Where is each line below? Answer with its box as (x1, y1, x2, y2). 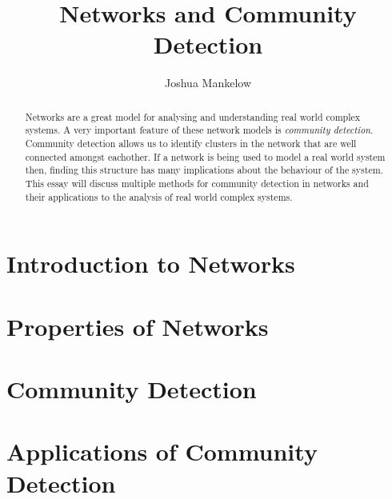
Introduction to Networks (6, 247, 295, 280)
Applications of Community (6, 435, 318, 468)
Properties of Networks (6, 309, 269, 342)
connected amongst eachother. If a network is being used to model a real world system (25, 150, 386, 163)
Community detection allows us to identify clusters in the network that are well (25, 137, 357, 150)
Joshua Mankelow (165, 74, 251, 91)
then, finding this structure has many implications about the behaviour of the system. (25, 163, 383, 177)
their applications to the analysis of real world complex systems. (25, 190, 293, 203)
